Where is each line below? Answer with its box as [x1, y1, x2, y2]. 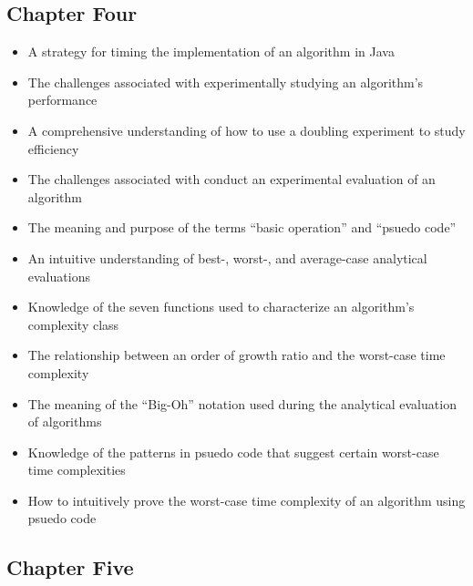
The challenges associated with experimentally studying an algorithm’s [27, 72, 424, 91]
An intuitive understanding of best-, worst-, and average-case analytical [27, 248, 427, 267]
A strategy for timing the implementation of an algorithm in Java [27, 42, 395, 61]
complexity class [27, 314, 119, 334]
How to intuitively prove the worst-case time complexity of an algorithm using [27, 490, 466, 509]
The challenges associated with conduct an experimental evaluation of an [27, 170, 436, 189]
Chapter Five [6, 553, 134, 581]
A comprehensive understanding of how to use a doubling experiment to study [27, 120, 466, 139]
